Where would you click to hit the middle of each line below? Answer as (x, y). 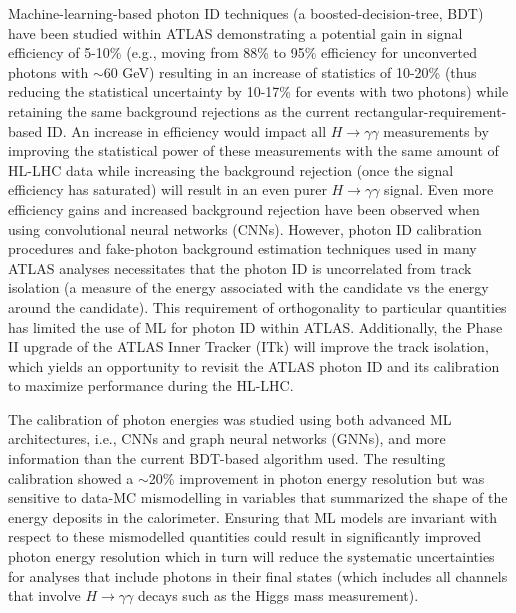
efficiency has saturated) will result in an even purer (167, 189)
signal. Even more (439, 189)
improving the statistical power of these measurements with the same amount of (253, 150)
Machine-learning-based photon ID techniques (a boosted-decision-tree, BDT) (246, 13)
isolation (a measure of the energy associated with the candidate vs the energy (248, 287)
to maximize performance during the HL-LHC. (151, 385)
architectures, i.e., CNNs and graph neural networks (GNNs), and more (227, 438)
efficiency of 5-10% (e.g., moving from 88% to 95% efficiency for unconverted (243, 52)
